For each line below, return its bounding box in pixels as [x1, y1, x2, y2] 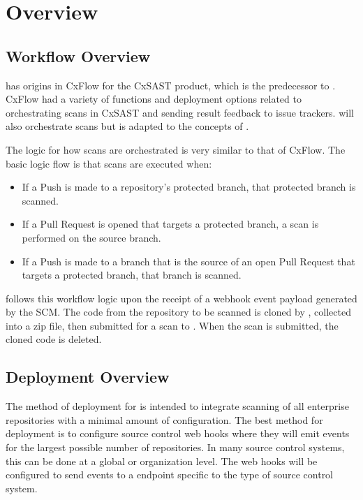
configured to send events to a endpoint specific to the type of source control [6, 467, 334, 482]
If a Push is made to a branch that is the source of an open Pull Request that [22, 253, 355, 268]
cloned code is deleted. [6, 332, 102, 346]
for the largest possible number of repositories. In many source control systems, [6, 440, 345, 455]
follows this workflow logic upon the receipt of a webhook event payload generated [6, 291, 357, 305]
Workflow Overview [6, 45, 151, 66]
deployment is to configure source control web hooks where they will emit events [6, 426, 350, 441]
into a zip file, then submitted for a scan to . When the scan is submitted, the [6, 318, 339, 332]
